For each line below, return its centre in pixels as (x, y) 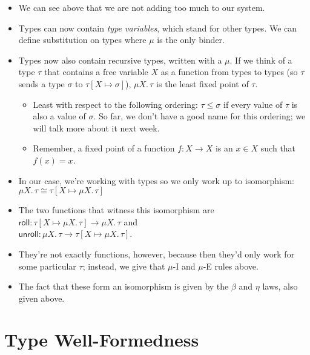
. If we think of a (261, 60)
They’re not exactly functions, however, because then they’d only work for (157, 254)
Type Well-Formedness (102, 340)
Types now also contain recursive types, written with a (120, 60)
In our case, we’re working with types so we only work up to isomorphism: (156, 180)
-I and (184, 266)
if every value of (253, 104)
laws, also (280, 286)
